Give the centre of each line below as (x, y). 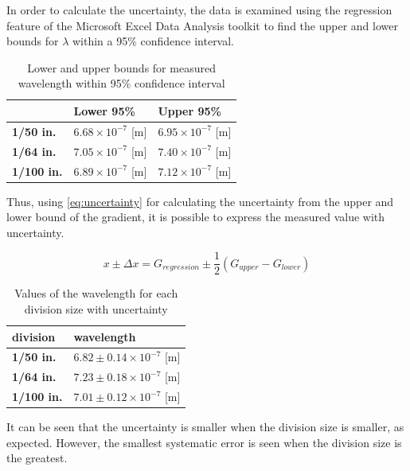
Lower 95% (104, 110)
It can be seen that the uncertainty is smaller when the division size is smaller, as (205, 427)
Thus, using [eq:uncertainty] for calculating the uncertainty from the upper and (200, 201)
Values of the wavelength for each (96, 293)
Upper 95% (190, 110)
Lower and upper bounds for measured (121, 67)
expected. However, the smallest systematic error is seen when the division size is (204, 442)
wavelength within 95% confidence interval (121, 83)
